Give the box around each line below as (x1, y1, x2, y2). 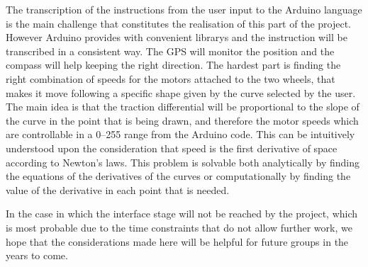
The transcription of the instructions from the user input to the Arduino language (6, 2, 362, 16)
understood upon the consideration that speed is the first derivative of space (6, 140, 338, 155)
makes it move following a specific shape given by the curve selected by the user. (6, 85, 356, 100)
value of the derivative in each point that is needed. (6, 182, 230, 197)
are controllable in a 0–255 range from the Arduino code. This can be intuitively (6, 127, 355, 142)
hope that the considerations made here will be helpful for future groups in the (6, 234, 349, 249)
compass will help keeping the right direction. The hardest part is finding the (6, 57, 341, 72)
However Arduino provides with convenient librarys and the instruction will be (6, 30, 347, 45)
